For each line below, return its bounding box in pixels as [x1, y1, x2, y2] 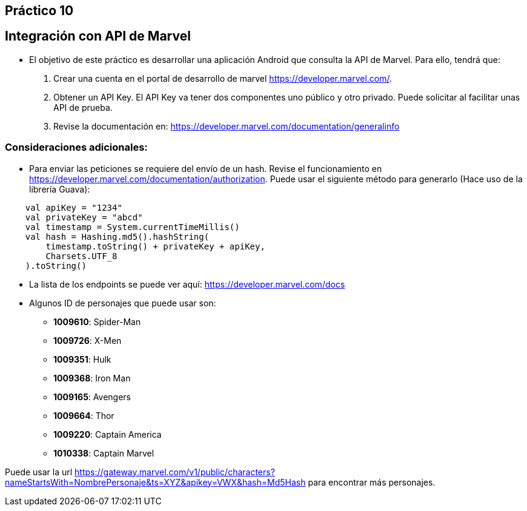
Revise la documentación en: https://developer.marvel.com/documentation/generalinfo [53, 120, 400, 131]
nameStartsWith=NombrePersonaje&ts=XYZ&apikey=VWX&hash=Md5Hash [5, 476, 306, 487]
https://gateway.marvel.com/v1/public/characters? [75, 466, 275, 477]
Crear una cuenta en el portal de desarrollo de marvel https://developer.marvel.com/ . [53, 73, 393, 84]
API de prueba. [53, 102, 113, 113]
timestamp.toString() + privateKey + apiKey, [45, 241, 265, 251]
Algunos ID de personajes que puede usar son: [29, 297, 216, 308]
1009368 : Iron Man [53, 372, 131, 383]
